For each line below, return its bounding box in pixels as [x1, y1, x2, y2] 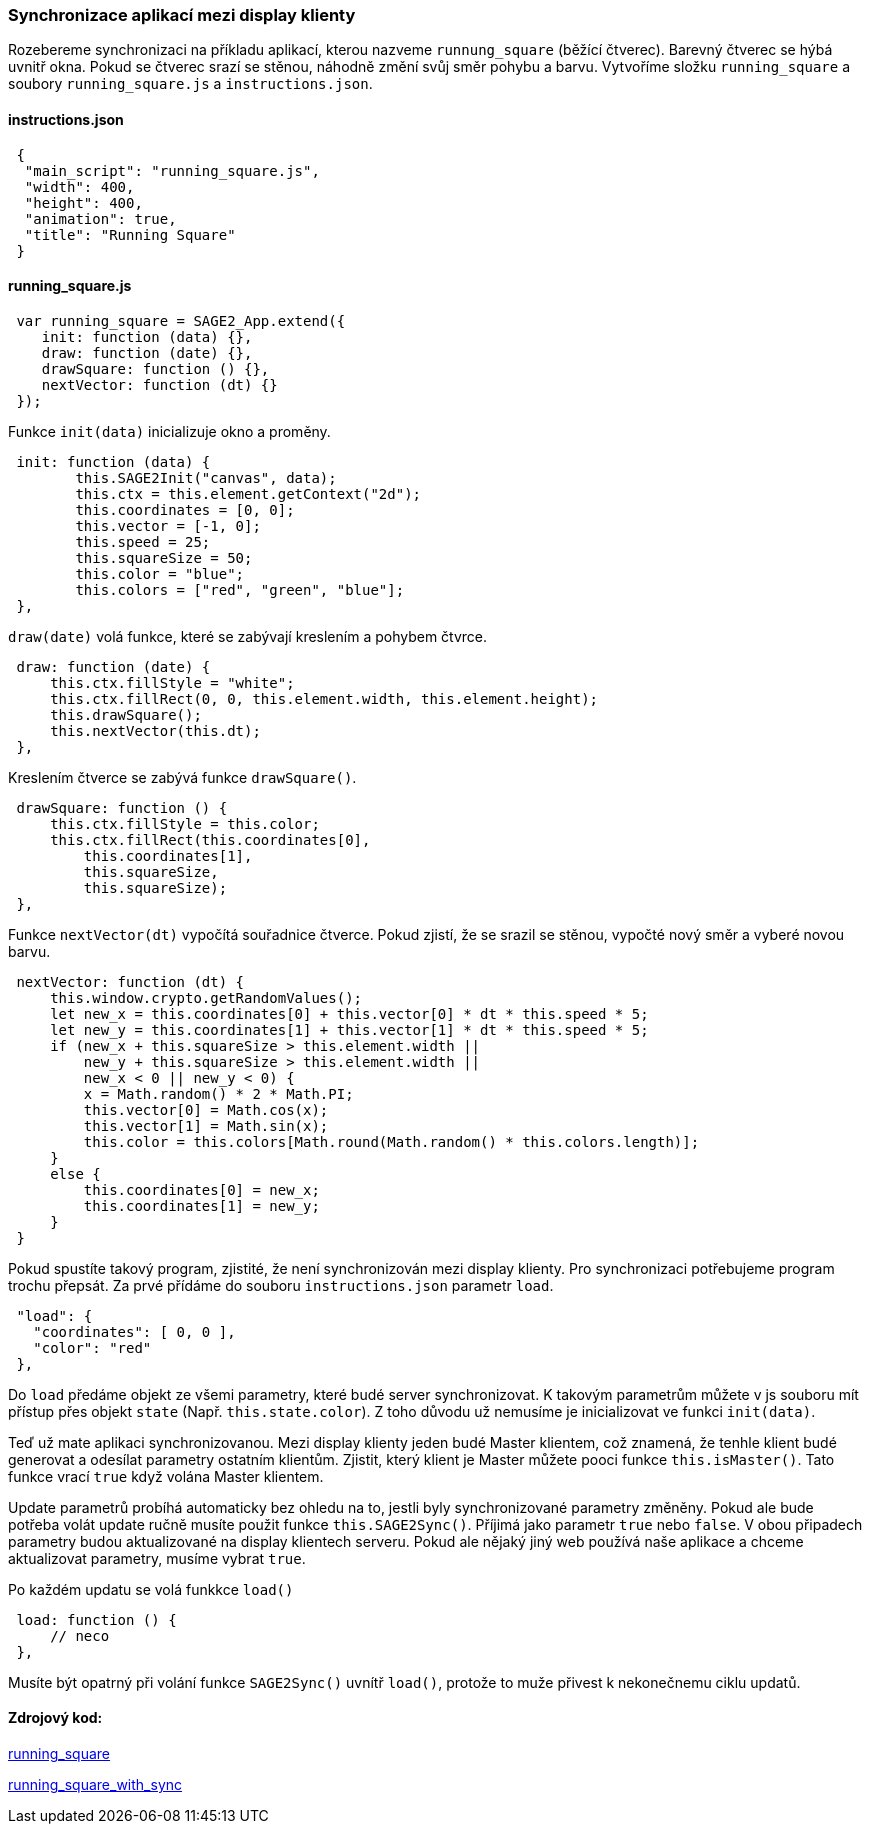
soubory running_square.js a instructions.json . [8, 75, 373, 93]
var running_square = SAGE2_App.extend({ [16, 312, 346, 329]
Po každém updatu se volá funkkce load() [8, 1580, 294, 1598]
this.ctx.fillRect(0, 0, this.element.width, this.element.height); [50, 690, 599, 707]
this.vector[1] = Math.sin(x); [83, 1117, 329, 1134]
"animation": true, [24, 210, 177, 227]
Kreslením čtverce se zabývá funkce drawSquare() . [8, 768, 357, 786]
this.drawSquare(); [50, 706, 202, 723]
